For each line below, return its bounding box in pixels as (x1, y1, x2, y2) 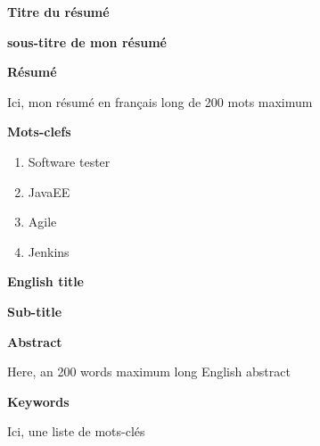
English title (7, 272, 85, 291)
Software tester (28, 152, 111, 170)
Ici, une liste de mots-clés (7, 422, 145, 441)
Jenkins (28, 242, 70, 260)
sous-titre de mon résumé (7, 32, 167, 51)
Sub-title (7, 301, 62, 320)
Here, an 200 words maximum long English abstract (7, 362, 291, 381)
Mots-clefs (7, 122, 71, 141)
